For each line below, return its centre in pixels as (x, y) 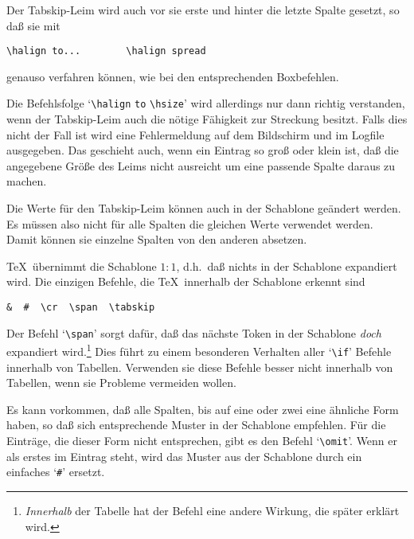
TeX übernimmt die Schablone (82, 266)
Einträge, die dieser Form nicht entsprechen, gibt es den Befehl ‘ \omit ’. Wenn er (202, 441)
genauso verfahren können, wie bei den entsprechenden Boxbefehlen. (173, 76)
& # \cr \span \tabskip (81, 308)
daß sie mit (33, 25)
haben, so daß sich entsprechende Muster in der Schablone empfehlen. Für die (196, 425)
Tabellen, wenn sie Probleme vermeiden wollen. (121, 383)
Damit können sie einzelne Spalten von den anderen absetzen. (157, 239)
